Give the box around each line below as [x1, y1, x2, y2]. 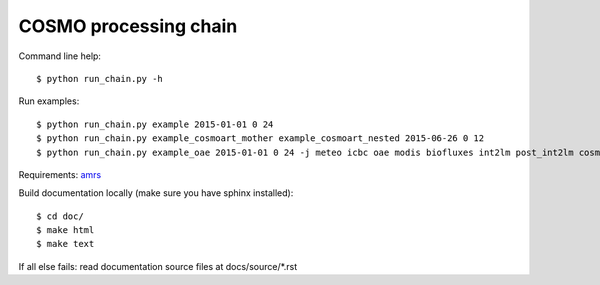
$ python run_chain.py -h [36, 73, 164, 84]
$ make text [36, 238, 95, 250]
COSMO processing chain [18, 15, 238, 37]
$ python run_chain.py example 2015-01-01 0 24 [36, 118, 274, 130]
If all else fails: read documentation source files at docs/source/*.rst [18, 260, 298, 272]
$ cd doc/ [36, 210, 84, 222]
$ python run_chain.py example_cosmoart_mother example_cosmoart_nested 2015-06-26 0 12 [36, 133, 485, 144]
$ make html [36, 225, 95, 236]
